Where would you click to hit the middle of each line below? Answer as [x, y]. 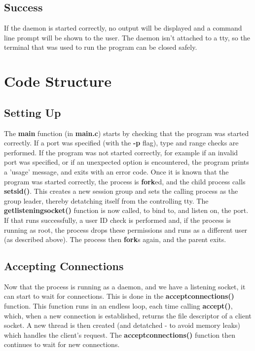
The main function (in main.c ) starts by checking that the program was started [127, 133]
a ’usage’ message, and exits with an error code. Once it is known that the [116, 171]
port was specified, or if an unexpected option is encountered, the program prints [127, 162]
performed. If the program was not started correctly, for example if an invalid [121, 152]
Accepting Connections [64, 266]
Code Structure [58, 81]
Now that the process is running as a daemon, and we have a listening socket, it [125, 286]
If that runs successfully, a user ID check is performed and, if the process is [117, 220]
